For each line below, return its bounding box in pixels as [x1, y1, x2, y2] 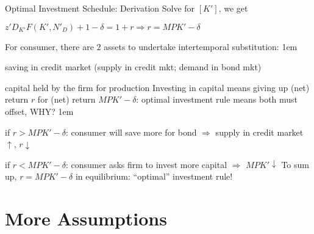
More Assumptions [5, 206, 167, 231]
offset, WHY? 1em [5, 104, 74, 117]
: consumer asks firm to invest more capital [66, 158, 227, 170]
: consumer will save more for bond [66, 125, 197, 138]
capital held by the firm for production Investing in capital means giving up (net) [5, 81, 310, 93]
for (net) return [37, 93, 96, 106]
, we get [218, 2, 248, 14]
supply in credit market [215, 125, 304, 138]
